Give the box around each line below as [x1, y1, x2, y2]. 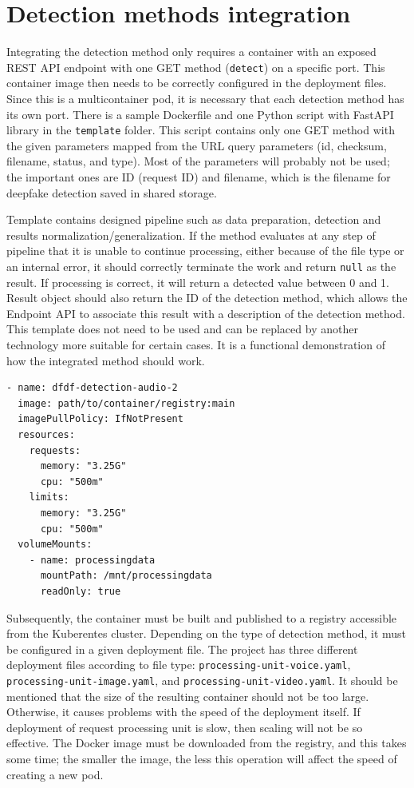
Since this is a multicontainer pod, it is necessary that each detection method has [6, 90, 404, 106]
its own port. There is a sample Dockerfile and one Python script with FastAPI [6, 105, 394, 122]
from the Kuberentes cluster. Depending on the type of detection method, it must [6, 625, 407, 642]
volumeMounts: [18, 539, 93, 551]
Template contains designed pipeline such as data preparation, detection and [6, 211, 381, 228]
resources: [18, 428, 75, 440]
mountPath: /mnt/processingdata [40, 570, 212, 582]
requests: [29, 444, 81, 456]
